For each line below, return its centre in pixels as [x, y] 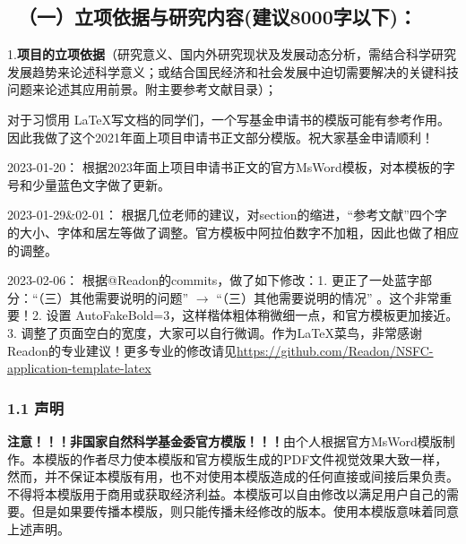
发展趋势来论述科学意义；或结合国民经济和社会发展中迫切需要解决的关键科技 [233, 71]
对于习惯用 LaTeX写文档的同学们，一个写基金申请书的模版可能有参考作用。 [229, 119]
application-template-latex [79, 368]
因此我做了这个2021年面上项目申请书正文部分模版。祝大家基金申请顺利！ [220, 137]
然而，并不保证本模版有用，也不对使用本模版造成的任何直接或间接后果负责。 [233, 476]
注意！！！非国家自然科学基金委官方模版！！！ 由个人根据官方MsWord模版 [225, 440]
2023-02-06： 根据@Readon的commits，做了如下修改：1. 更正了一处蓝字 [213, 280]
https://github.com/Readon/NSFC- [335, 350]
